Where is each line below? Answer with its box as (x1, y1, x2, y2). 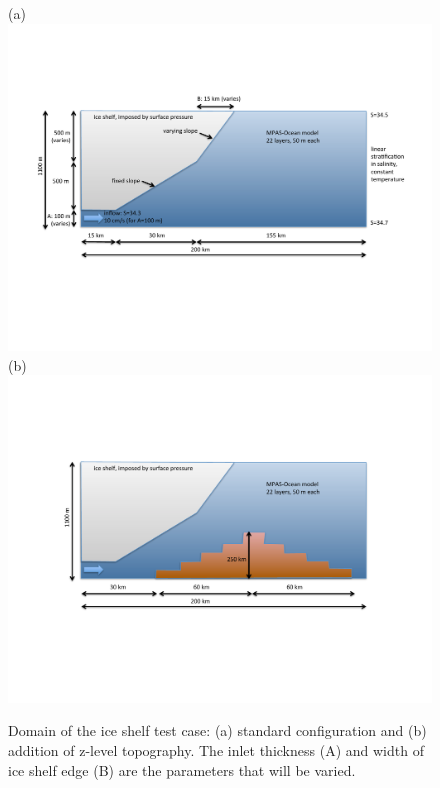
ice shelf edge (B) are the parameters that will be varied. (8, 759, 356, 780)
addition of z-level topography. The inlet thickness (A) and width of (8, 740, 424, 760)
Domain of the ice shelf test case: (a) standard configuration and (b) (8, 720, 427, 741)
